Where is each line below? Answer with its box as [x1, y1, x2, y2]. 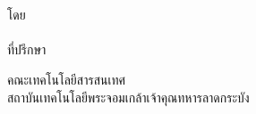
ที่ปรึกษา [7, 40, 47, 59]
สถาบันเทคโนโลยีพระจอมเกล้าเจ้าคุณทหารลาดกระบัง [7, 87, 250, 106]
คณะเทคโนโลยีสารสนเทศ [7, 69, 126, 88]
